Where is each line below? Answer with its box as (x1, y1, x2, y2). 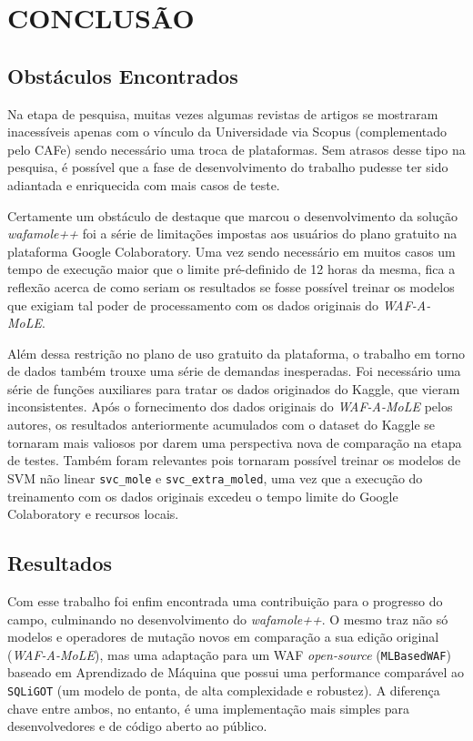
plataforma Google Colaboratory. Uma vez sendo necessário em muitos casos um (7, 241, 456, 260)
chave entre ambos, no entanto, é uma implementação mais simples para (7, 698, 410, 717)
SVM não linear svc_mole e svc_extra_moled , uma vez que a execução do (7, 468, 423, 487)
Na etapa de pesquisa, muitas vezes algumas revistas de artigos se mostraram (7, 104, 438, 123)
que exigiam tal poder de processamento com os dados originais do (7, 295, 379, 314)
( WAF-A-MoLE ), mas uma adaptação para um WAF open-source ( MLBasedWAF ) (7, 645, 451, 664)
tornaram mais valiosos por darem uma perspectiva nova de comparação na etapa (7, 432, 462, 452)
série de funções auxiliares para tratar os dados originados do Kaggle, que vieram (7, 379, 460, 398)
